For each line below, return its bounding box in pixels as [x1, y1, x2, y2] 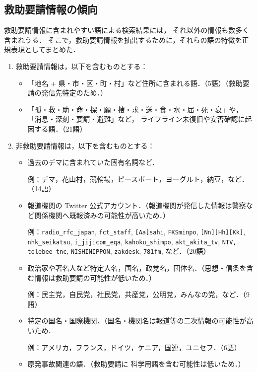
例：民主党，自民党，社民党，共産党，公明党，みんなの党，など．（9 [27, 289, 250, 299]
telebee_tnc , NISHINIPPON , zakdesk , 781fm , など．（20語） [27, 246, 210, 256]
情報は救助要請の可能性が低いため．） [34, 272, 156, 283]
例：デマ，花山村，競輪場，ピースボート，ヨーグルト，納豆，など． [27, 173, 249, 184]
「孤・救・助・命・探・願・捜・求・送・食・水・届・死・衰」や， [27, 104, 243, 114]
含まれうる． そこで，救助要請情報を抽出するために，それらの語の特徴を [4, 34, 242, 45]
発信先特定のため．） [41, 87, 108, 98]
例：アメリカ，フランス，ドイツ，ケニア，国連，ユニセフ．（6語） [27, 342, 241, 352]
